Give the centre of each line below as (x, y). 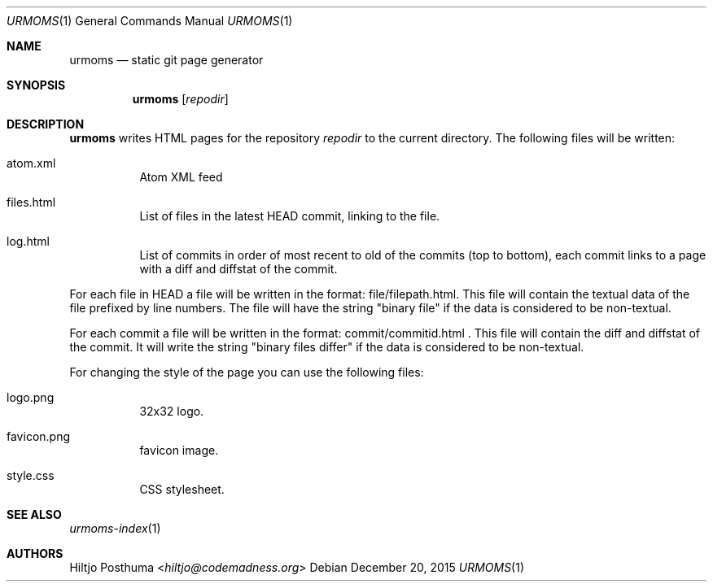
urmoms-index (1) (115, 528)
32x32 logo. (172, 411)
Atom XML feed (181, 177)
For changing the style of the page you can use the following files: (247, 372)
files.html (31, 202)
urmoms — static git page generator (166, 60)
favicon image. (179, 450)
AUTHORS (35, 553)
